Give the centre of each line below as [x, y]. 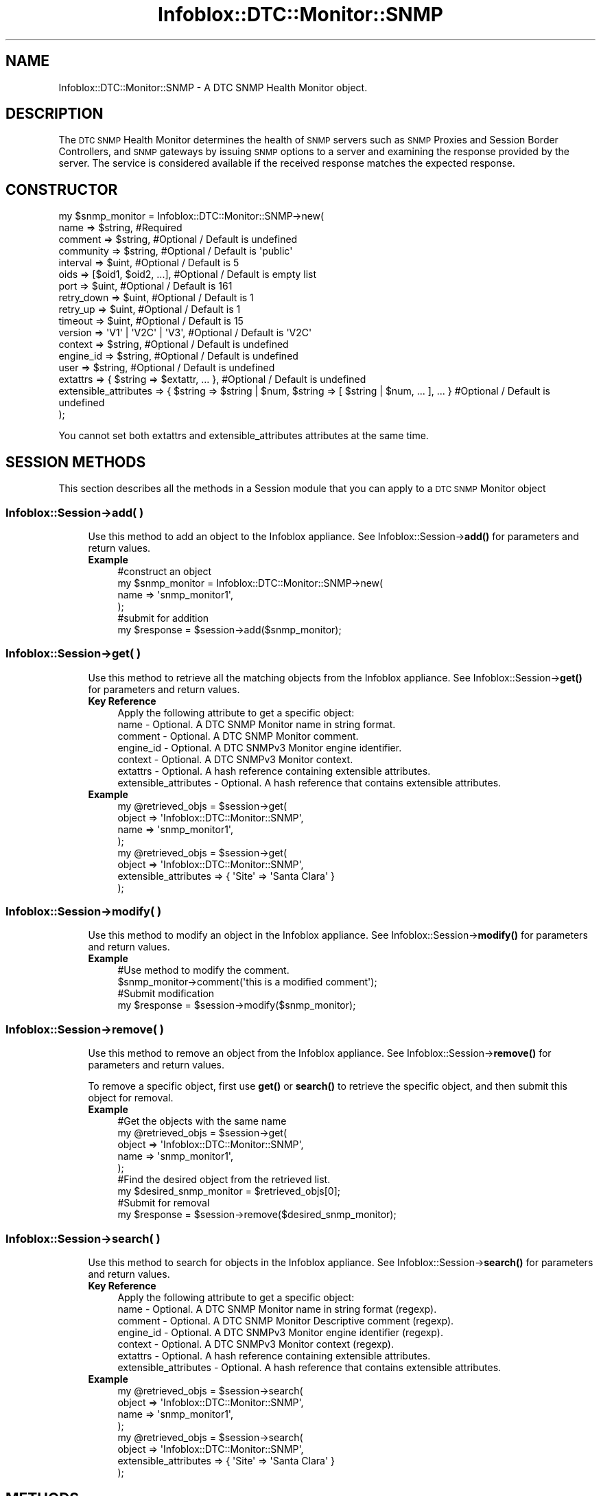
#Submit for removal [164, 1203]
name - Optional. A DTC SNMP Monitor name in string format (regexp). [277, 1309]
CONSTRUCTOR [62, 189]
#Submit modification [166, 994]
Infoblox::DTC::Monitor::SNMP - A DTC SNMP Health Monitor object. [213, 87]
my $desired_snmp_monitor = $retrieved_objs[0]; [229, 1191]
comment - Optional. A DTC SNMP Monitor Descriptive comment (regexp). [286, 1320]
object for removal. [131, 1098]
